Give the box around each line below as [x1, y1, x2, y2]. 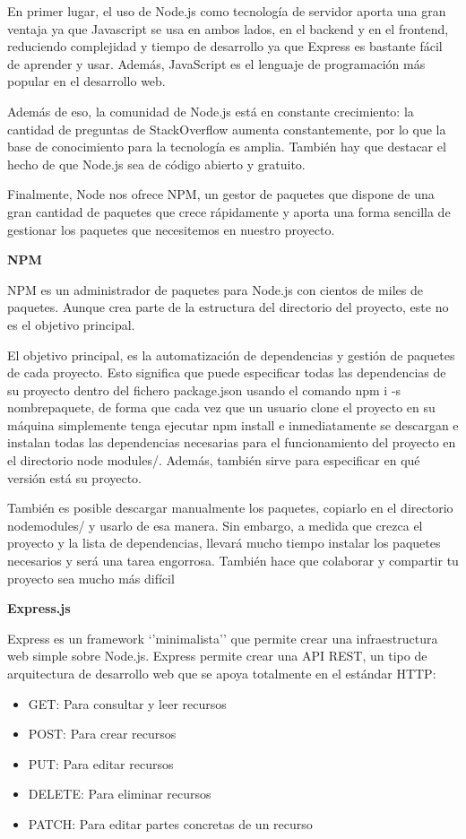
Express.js [7, 599, 71, 618]
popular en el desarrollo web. [7, 72, 166, 91]
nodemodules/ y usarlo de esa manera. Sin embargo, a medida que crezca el [7, 515, 423, 534]
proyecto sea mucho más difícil [7, 568, 175, 587]
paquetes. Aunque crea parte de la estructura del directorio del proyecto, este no [7, 298, 449, 316]
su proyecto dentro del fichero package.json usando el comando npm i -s [7, 380, 401, 399]
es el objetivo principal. [7, 315, 135, 333]
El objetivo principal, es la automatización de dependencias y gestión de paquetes [7, 345, 455, 364]
